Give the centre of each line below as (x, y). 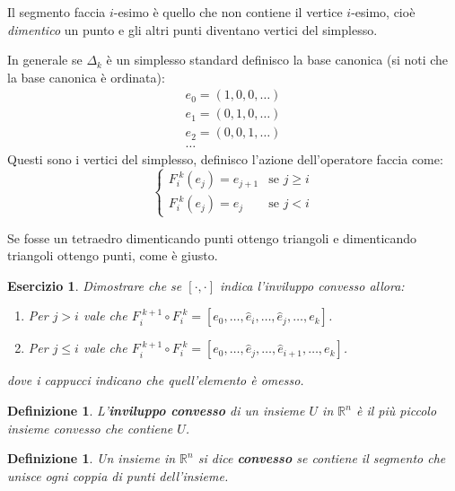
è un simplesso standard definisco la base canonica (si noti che (277, 60)
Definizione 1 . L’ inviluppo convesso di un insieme (156, 411)
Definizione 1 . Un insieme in (92, 458)
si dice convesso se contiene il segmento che (322, 458)
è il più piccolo (396, 411)
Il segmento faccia (57, 12)
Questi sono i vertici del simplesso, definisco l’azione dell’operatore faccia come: (225, 158)
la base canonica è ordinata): (86, 77)
